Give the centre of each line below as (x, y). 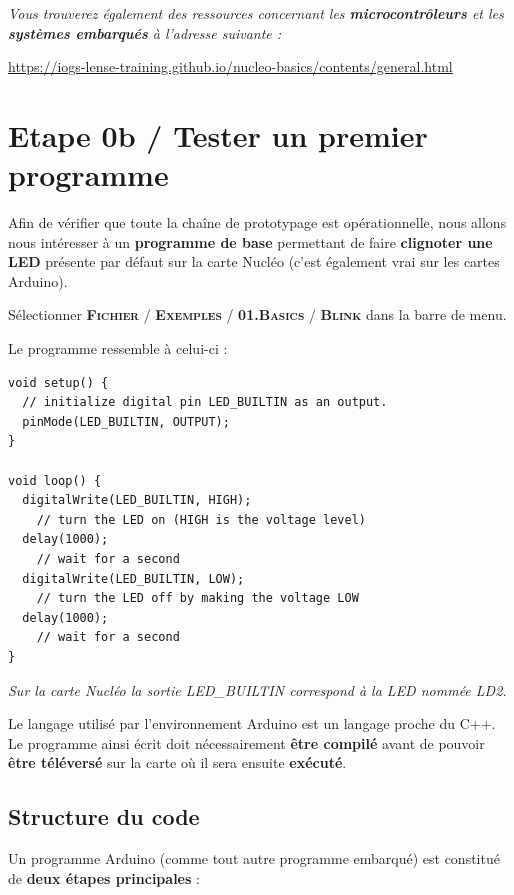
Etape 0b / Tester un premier (218, 134)
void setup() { (58, 382)
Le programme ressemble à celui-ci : (118, 348)
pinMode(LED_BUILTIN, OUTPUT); (126, 421)
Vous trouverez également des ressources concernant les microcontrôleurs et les (256, 13)
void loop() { (55, 480)
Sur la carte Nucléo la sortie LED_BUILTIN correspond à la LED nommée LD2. (257, 689)
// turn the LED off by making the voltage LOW (197, 598)
